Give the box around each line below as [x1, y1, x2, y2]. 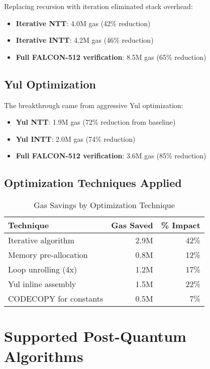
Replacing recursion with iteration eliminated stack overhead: [4, 1, 193, 11]
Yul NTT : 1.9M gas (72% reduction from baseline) [16, 117, 176, 127]
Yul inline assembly [8, 278, 76, 290]
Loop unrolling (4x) [8, 263, 77, 275]
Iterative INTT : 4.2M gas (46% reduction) [16, 35, 154, 45]
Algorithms [4, 345, 83, 366]
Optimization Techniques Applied [4, 175, 182, 191]
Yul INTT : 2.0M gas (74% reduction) [16, 133, 136, 144]
